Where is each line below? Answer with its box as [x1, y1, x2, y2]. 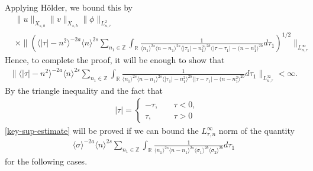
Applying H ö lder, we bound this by [5, 1, 133, 13]
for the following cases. [5, 155, 88, 167]
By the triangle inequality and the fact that [5, 84, 163, 96]
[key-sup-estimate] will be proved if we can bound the [5, 124, 199, 137]
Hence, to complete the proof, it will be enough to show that [5, 54, 225, 66]
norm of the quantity [218, 124, 295, 137]
